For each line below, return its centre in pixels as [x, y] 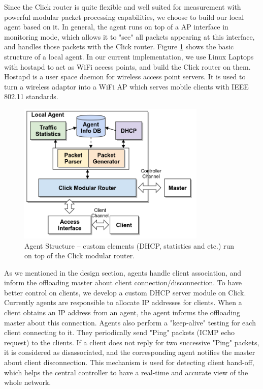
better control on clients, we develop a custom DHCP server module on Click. [125, 292]
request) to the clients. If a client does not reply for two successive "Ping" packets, [132, 342]
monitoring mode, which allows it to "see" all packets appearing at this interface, [129, 36]
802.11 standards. [31, 96]
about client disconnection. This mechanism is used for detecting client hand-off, [129, 362]
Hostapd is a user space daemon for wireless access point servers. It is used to [125, 77]
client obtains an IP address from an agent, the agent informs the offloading [122, 312]
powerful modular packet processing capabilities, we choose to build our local [124, 17]
